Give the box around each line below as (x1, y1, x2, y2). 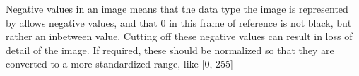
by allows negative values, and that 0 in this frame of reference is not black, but (6, 15, 352, 30)
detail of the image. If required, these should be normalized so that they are (6, 42, 334, 57)
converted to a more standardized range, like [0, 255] (6, 56, 233, 71)
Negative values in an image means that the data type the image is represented (6, 1, 348, 15)
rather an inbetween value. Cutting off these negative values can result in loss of (6, 29, 353, 44)
